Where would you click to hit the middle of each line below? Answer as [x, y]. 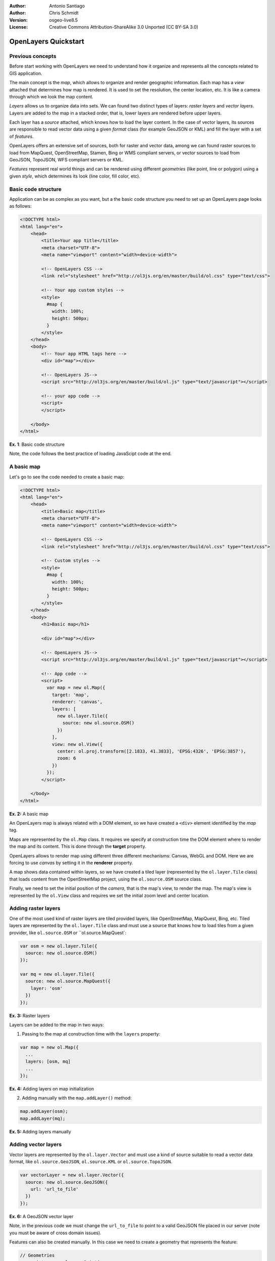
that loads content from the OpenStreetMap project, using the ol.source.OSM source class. [106, 879]
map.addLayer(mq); [43, 1118]
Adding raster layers [35, 908]
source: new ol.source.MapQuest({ [68, 981]
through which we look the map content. [51, 96]
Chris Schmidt [64, 13]
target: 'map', [70, 695]
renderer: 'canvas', [77, 702]
